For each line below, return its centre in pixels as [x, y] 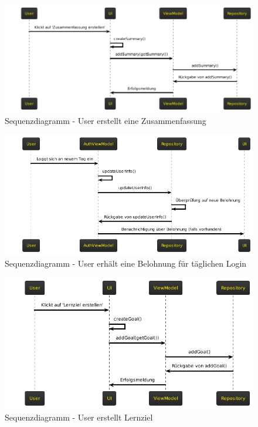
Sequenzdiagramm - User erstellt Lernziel [79, 417]
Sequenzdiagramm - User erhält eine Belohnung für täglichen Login [126, 263]
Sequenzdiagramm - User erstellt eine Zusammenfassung [106, 120]
